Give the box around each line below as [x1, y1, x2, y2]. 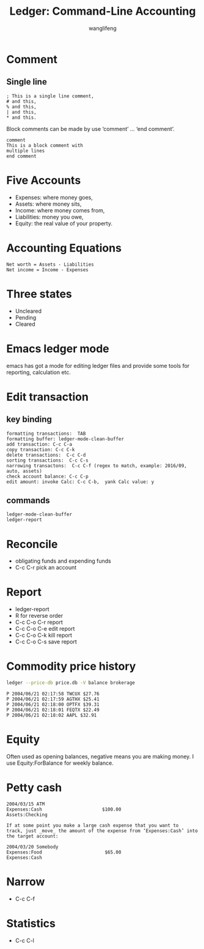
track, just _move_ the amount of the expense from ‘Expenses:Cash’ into [6, 828, 199, 834]
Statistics [6, 917, 56, 930]
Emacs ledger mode [6, 342, 109, 356]
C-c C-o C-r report [15, 618, 63, 626]
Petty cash [6, 781, 62, 795]
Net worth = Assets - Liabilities [6, 261, 95, 268]
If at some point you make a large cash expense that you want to [6, 822, 179, 828]
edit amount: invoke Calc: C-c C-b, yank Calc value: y [6, 479, 155, 485]
